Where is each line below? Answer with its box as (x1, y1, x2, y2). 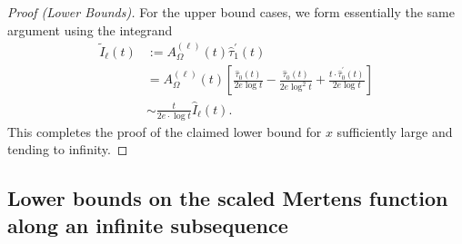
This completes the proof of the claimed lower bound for (7, 122, 322, 141)
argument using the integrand (7, 20, 173, 39)
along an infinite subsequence (7, 210, 288, 239)
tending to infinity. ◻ (7, 140, 128, 159)
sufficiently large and (336, 122, 453, 141)
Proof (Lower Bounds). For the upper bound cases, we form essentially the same (7, 3, 455, 21)
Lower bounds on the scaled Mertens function (7, 184, 448, 212)
